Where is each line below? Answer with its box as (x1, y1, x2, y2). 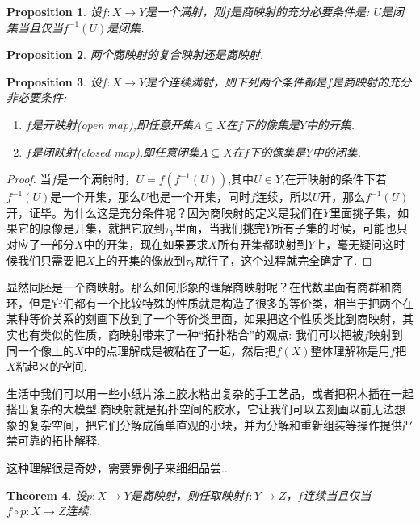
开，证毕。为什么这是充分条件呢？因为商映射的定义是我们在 (6, 203, 323, 220)
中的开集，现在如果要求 (83, 235, 208, 252)
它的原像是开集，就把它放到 (17, 220, 165, 237)
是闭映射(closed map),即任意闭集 (31, 143, 199, 160)
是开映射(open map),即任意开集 (31, 115, 194, 132)
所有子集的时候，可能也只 (271, 220, 408, 237)
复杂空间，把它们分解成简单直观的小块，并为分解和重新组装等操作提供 (28, 416, 402, 433)
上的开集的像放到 (94, 251, 186, 268)
